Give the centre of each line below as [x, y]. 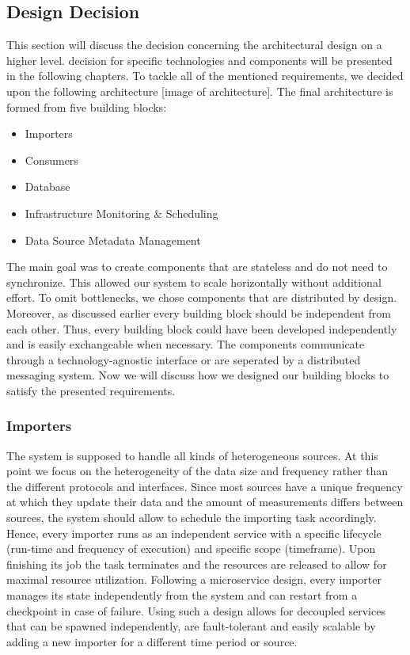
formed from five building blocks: [87, 107]
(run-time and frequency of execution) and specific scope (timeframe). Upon [191, 548]
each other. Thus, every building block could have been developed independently [202, 328]
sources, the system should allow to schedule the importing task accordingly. [192, 518]
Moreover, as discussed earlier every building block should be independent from [199, 312]
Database [47, 187]
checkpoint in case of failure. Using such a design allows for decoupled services [196, 610]
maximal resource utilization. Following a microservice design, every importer [194, 579]
